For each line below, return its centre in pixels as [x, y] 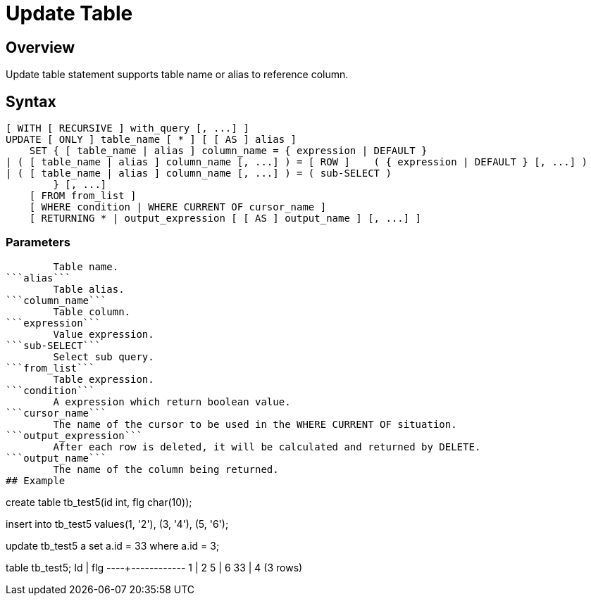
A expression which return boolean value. [172, 401]
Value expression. [104, 334]
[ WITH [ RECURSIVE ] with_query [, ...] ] [127, 128]
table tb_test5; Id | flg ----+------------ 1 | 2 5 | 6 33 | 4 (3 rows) [154, 567]
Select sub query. [104, 356]
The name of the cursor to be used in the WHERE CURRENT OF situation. [255, 424]
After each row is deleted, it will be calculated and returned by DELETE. [267, 447]
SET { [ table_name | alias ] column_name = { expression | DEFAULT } [228, 151]
